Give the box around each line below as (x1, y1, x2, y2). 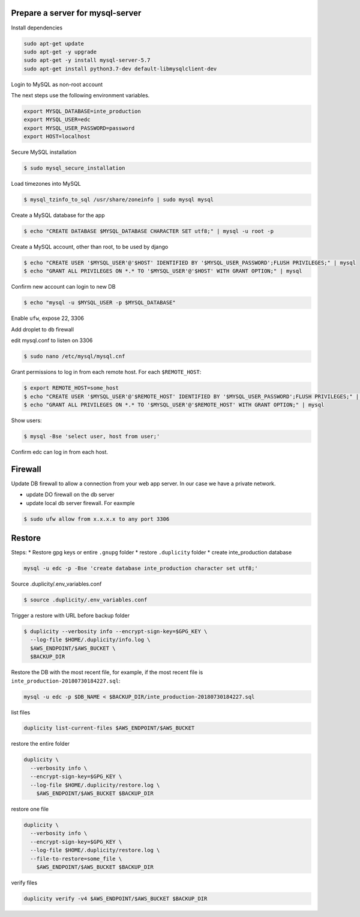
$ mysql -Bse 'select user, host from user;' (23, 433, 160, 440)
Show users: (11, 417, 42, 424)
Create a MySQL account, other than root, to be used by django (11, 244, 169, 251)
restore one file (11, 806, 49, 812)
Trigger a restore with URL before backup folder (11, 612, 130, 619)
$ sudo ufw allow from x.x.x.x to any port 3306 (23, 515, 170, 523)
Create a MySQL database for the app (11, 212, 105, 219)
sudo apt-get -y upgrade (23, 48, 97, 55)
